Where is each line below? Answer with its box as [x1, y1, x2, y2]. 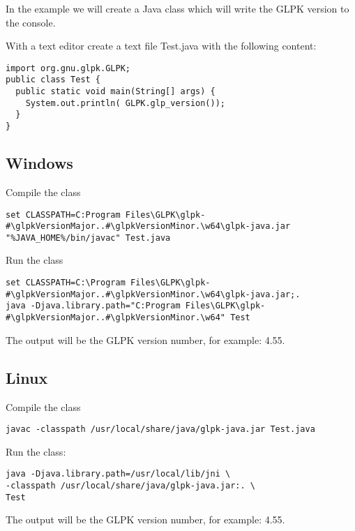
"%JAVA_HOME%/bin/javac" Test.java [6, 232, 171, 243]
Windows [6, 152, 73, 174]
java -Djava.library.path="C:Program [6, 301, 181, 311]
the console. [6, 15, 56, 29]
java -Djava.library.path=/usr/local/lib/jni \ [6, 469, 231, 479]
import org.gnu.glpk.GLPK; [6, 63, 130, 73]
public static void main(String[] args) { [15, 87, 216, 97]
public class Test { [6, 75, 101, 85]
